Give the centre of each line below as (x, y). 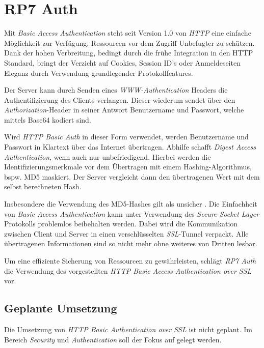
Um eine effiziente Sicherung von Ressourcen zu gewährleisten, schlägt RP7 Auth (130, 260)
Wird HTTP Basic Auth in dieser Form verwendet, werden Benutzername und (126, 137)
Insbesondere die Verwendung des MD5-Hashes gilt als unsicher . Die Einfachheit (131, 204)
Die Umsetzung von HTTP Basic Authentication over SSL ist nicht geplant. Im (128, 329)
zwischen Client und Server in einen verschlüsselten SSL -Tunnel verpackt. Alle (126, 233)
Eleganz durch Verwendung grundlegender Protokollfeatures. (99, 72)
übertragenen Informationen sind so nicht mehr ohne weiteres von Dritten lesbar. (131, 243)
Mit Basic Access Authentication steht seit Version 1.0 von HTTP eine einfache (128, 33)
